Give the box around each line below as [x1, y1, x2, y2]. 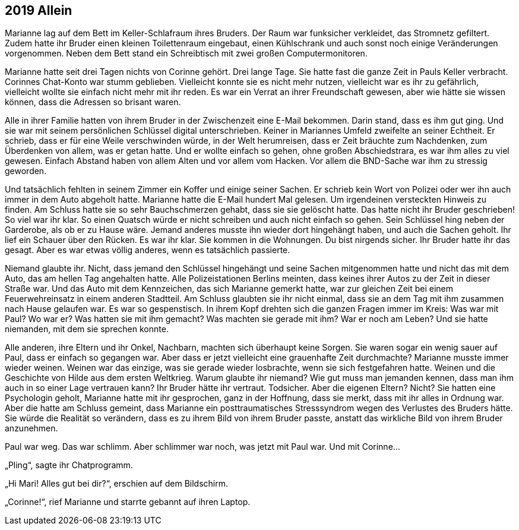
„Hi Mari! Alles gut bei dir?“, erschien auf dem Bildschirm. [5, 478, 229, 489]
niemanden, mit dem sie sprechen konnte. [5, 324, 169, 335]
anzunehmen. [5, 423, 58, 434]
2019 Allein [5, 3, 72, 18]
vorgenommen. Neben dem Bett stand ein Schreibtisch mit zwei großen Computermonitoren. [5, 48, 368, 59]
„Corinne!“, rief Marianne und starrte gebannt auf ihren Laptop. [5, 497, 251, 507]
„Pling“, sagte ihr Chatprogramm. [5, 460, 133, 471]
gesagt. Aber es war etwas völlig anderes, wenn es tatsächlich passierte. [5, 245, 290, 255]
